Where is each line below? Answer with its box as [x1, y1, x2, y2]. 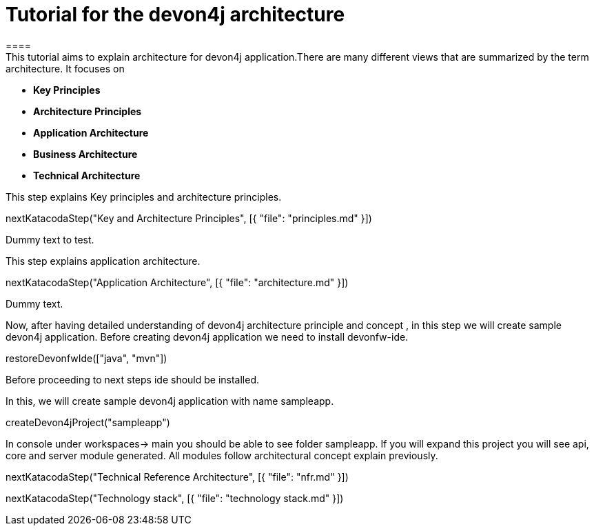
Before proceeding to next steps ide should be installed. [6, 373, 260, 385]
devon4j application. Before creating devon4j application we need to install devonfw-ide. [6, 330, 409, 343]
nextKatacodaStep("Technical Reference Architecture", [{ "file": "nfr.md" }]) [6, 470, 349, 483]
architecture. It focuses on [6, 62, 125, 74]
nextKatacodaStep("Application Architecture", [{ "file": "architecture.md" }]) [6, 276, 349, 288]
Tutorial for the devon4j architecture [6, 3, 345, 26]
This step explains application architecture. [6, 254, 201, 267]
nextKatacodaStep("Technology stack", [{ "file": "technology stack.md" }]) [6, 492, 344, 504]
